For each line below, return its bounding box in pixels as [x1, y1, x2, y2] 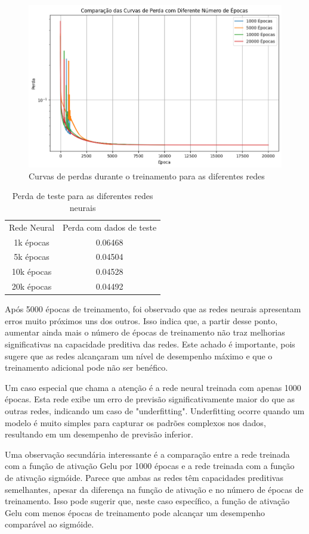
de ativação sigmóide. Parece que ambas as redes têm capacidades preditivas [5, 471, 283, 483]
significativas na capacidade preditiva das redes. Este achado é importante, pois [5, 337, 295, 350]
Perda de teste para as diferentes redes [12, 190, 153, 202]
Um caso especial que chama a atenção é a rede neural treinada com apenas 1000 [5, 381, 301, 393]
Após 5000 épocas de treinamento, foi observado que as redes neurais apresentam [5, 303, 301, 315]
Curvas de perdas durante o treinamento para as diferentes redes [29, 169, 265, 182]
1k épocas [14, 235, 50, 248]
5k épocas [14, 250, 50, 263]
